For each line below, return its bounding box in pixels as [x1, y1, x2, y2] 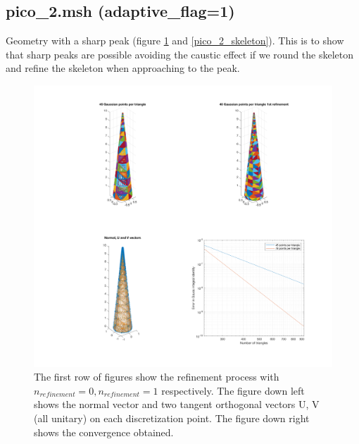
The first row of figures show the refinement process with [34, 369, 279, 384]
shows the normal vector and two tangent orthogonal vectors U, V [34, 397, 320, 412]
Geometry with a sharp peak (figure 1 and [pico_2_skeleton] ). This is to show [6, 33, 344, 48]
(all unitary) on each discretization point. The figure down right [34, 410, 310, 425]
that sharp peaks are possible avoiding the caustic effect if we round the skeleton [6, 47, 354, 61]
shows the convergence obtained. [34, 424, 174, 439]
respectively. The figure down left [161, 383, 305, 397]
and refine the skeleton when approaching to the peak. [6, 61, 240, 75]
